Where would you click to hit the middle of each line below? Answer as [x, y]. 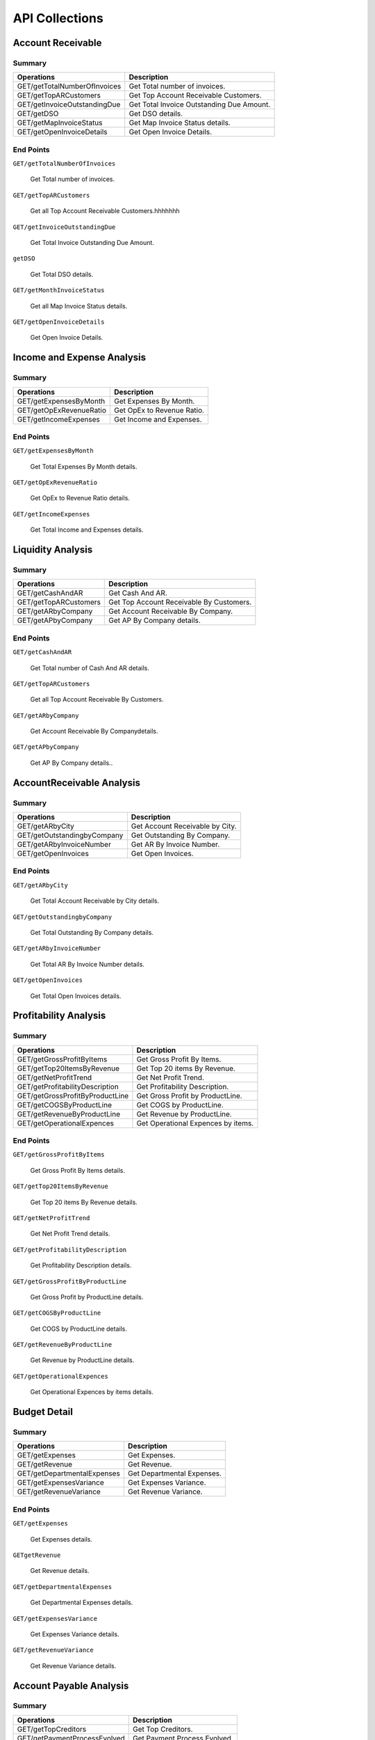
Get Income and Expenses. [158, 419]
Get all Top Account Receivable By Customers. [97, 699]
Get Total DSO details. [62, 274]
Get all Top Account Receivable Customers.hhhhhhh [105, 211]
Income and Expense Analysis [80, 357]
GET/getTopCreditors [52, 1729]
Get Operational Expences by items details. [92, 1392]
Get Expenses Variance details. [75, 1634]
